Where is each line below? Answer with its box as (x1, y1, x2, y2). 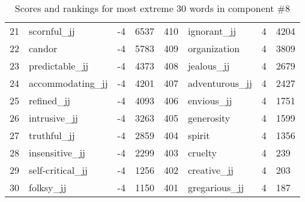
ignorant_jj (187, 24, 237, 38)
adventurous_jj (187, 76, 252, 90)
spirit (187, 128, 210, 142)
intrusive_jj (29, 111, 78, 125)
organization (187, 41, 240, 55)
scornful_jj (29, 24, 75, 38)
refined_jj (29, 94, 70, 107)
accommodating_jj (29, 76, 108, 90)
